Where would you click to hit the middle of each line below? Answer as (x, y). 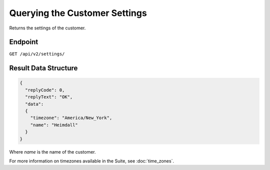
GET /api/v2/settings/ (37, 54)
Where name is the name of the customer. (52, 152)
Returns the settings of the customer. (47, 28)
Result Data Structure (43, 68)
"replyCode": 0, (45, 90)
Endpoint (24, 42)
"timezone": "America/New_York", (71, 118)
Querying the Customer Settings (78, 13)
